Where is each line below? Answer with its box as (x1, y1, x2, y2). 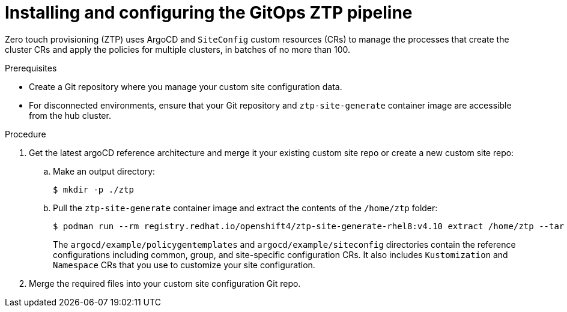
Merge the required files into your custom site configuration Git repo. (29, 278, 301, 289)
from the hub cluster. (29, 110, 111, 121)
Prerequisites (5, 62, 57, 73)
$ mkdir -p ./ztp (53, 184, 134, 194)
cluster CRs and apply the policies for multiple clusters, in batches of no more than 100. (5, 44, 351, 55)
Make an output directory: (53, 166, 156, 176)
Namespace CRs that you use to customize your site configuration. (53, 259, 315, 270)
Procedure (5, 128, 46, 139)
